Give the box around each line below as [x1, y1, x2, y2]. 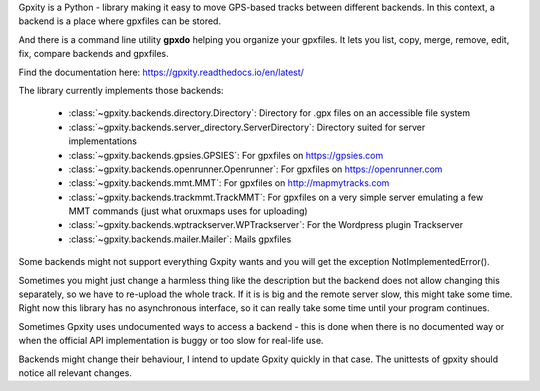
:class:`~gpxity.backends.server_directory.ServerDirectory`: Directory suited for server [68, 121, 426, 133]
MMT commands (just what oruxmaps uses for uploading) [68, 205, 309, 217]
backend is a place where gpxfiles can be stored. [18, 15, 222, 27]
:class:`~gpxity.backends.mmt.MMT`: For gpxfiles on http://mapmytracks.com [68, 177, 390, 189]
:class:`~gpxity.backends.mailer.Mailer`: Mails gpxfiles [68, 233, 292, 245]
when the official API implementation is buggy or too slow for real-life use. [18, 335, 324, 347]
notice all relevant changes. [18, 366, 132, 379]
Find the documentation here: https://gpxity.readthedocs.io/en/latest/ [18, 66, 305, 78]
